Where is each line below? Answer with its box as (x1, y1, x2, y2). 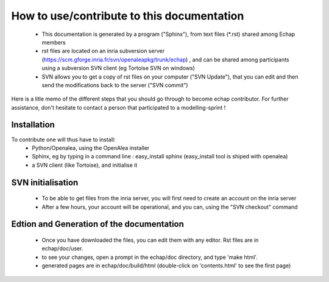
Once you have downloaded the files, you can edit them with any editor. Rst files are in (41, 236, 259, 244)
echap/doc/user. (41, 245, 83, 252)
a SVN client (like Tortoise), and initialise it (32, 161, 138, 169)
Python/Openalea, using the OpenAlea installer (32, 144, 150, 152)
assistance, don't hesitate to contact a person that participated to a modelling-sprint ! (11, 104, 226, 111)
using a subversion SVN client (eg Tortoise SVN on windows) (41, 65, 195, 72)
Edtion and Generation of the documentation (11, 219, 184, 230)
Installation (11, 119, 55, 130)
